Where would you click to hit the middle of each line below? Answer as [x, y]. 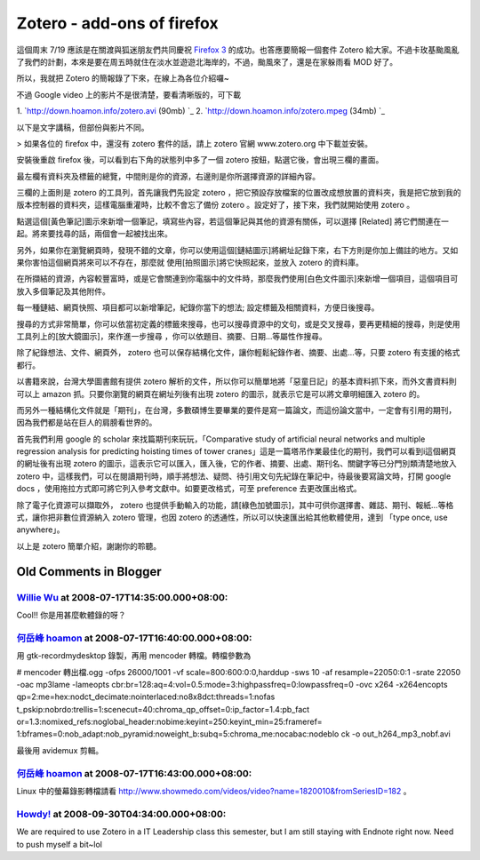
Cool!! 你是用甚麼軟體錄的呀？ [71, 615]
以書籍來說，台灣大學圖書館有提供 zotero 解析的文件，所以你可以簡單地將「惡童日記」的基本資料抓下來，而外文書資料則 [236, 381]
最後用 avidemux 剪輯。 [60, 750]
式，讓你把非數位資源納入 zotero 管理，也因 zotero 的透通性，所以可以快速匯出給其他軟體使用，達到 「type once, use [232, 518]
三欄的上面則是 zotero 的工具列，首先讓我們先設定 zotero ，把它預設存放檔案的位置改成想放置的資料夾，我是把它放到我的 [239, 193]
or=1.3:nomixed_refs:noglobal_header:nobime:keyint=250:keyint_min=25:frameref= [170, 722]
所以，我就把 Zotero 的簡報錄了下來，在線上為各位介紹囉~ [123, 78]
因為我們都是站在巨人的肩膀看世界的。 [87, 423]
